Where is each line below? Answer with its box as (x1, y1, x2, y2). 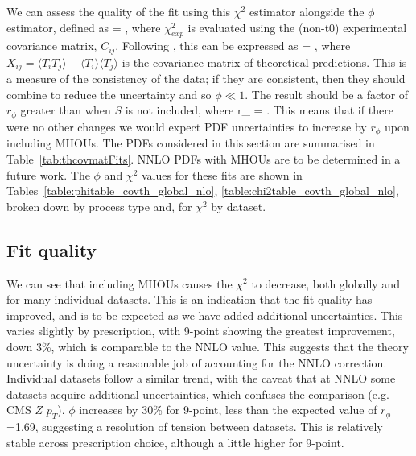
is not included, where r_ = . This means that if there (125, 102, 393, 118)
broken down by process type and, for (6, 197, 192, 214)
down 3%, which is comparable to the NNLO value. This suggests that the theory (6, 338, 409, 354)
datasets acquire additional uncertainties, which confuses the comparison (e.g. (6, 385, 389, 402)
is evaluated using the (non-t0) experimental (187, 19, 407, 35)
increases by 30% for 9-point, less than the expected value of (79, 401, 377, 418)
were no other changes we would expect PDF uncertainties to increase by (6, 118, 367, 135)
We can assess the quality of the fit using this (6, 3, 231, 19)
